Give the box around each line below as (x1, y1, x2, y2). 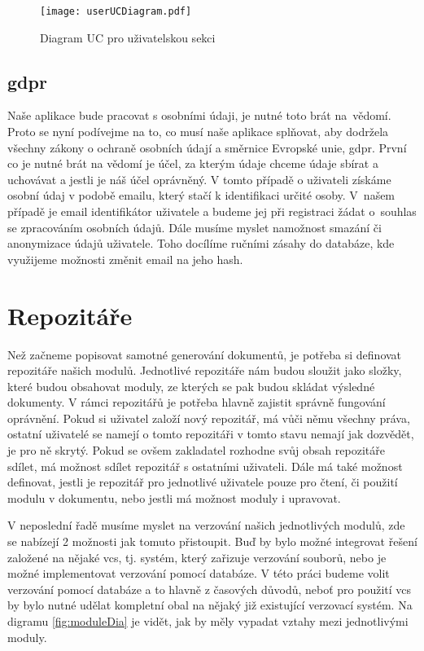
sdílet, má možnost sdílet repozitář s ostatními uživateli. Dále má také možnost (7, 457, 403, 474)
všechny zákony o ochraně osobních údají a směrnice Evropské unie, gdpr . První (7, 139, 407, 156)
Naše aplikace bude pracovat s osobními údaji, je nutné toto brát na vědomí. (7, 107, 391, 124)
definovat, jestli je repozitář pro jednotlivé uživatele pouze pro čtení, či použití (7, 473, 398, 490)
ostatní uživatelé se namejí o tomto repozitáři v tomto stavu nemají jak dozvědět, (7, 425, 414, 442)
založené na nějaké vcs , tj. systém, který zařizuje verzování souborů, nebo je (7, 548, 387, 565)
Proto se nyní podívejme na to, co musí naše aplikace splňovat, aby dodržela (7, 123, 389, 140)
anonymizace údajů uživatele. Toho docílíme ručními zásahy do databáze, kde (7, 235, 395, 252)
